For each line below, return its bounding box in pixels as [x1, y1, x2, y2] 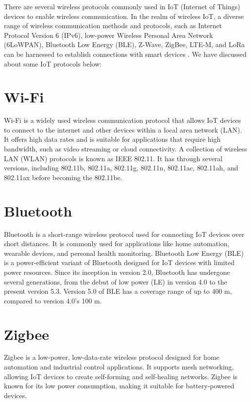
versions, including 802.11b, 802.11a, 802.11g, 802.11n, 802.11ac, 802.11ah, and [4, 163, 238, 173]
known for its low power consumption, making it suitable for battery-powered [4, 381, 234, 391]
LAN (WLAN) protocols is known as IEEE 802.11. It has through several [4, 153, 223, 163]
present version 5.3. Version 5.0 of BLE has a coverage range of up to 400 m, [4, 286, 232, 296]
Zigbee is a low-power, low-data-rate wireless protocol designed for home [4, 352, 219, 362]
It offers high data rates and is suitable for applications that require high [4, 134, 221, 144]
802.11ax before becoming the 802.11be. [4, 172, 122, 182]
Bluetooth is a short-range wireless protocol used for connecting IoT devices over [4, 229, 245, 239]
